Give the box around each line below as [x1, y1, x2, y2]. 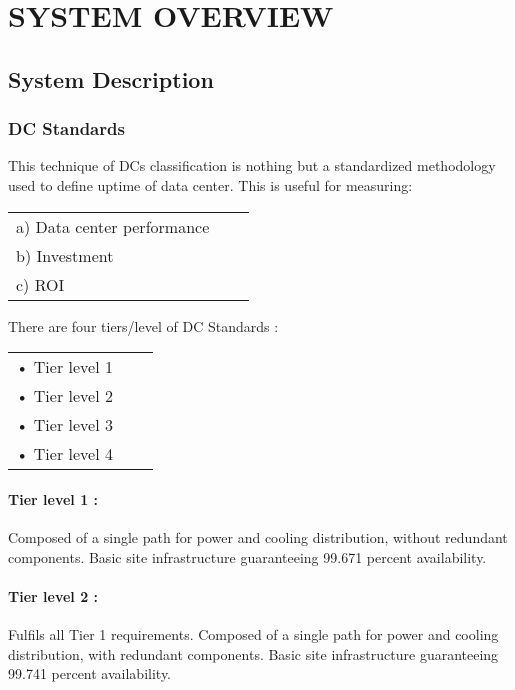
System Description [8, 63, 214, 94]
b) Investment [16, 243, 114, 267]
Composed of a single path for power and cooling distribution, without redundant [8, 526, 508, 547]
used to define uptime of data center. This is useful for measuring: [8, 174, 413, 195]
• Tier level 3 [16, 413, 113, 437]
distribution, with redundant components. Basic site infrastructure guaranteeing [8, 643, 499, 664]
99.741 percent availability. [8, 663, 172, 684]
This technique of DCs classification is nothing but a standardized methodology [8, 155, 496, 176]
